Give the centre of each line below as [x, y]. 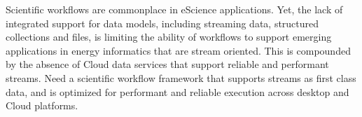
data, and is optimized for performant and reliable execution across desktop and [177, 91]
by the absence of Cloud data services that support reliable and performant [167, 64]
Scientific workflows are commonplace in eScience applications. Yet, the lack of [174, 9]
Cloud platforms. [42, 105]
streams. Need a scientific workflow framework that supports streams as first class [181, 77]
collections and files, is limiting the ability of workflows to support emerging [169, 37]
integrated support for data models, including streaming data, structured [162, 23]
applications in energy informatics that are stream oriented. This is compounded [178, 50]
